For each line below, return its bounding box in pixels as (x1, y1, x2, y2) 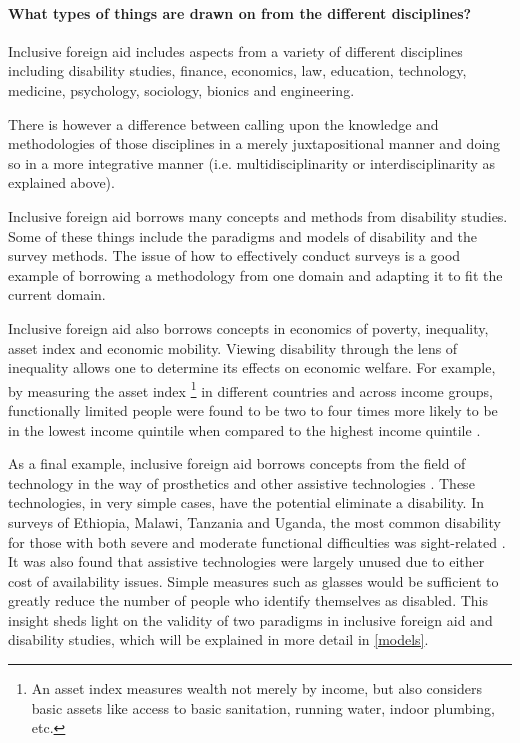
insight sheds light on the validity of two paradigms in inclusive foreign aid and (8, 609, 493, 630)
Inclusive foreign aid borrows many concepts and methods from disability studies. (8, 205, 508, 226)
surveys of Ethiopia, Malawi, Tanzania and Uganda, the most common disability (8, 511, 501, 532)
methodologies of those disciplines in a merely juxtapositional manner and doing (8, 133, 501, 154)
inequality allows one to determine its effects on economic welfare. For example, (8, 357, 496, 378)
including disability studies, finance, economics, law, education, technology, (8, 60, 467, 81)
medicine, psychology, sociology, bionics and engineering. (8, 79, 355, 100)
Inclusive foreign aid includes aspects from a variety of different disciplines (8, 40, 463, 61)
